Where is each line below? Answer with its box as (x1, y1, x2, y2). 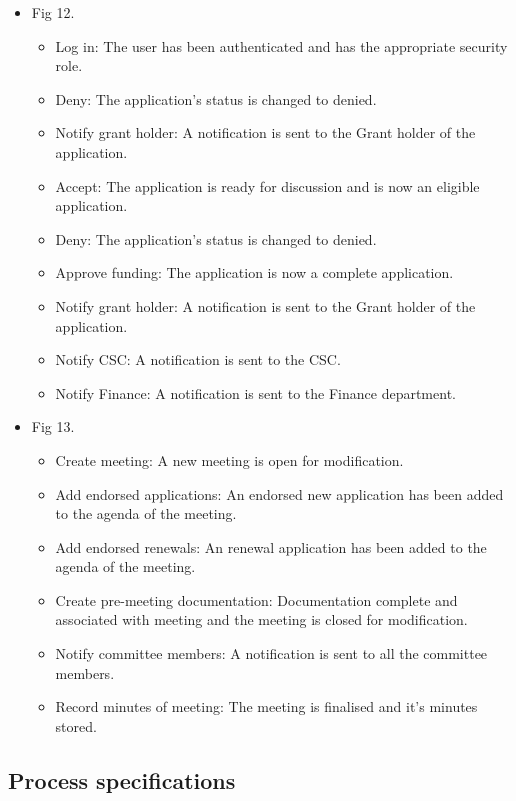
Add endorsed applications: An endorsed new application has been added (55, 483, 504, 504)
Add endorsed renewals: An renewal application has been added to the (55, 536, 487, 557)
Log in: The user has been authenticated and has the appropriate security (55, 35, 508, 56)
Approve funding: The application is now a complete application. (55, 262, 454, 283)
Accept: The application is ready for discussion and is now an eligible (55, 175, 480, 196)
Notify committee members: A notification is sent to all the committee (55, 643, 488, 664)
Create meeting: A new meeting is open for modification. (55, 449, 404, 470)
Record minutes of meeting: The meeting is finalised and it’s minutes (55, 696, 478, 717)
